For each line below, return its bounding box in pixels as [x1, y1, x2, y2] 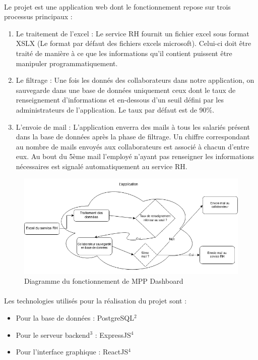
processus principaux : [4, 11, 73, 22]
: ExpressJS [95, 329, 131, 340]
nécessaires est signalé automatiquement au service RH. [16, 161, 187, 171]
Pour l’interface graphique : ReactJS [16, 346, 128, 357]
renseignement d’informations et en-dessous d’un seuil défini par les [16, 94, 224, 105]
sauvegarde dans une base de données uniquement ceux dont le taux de [16, 84, 236, 95]
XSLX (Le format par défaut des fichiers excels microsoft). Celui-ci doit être [16, 38, 251, 48]
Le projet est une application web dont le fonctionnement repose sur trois [4, 1, 231, 12]
